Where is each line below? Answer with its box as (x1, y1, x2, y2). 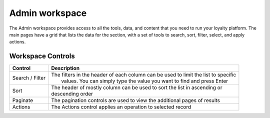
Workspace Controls (9, 52, 75, 60)
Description (50, 65, 80, 72)
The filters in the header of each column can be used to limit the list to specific (50, 71, 236, 78)
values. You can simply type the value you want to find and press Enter (60, 77, 228, 84)
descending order (50, 90, 93, 97)
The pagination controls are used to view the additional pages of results (50, 97, 220, 104)
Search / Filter (12, 74, 46, 81)
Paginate (12, 97, 33, 104)
